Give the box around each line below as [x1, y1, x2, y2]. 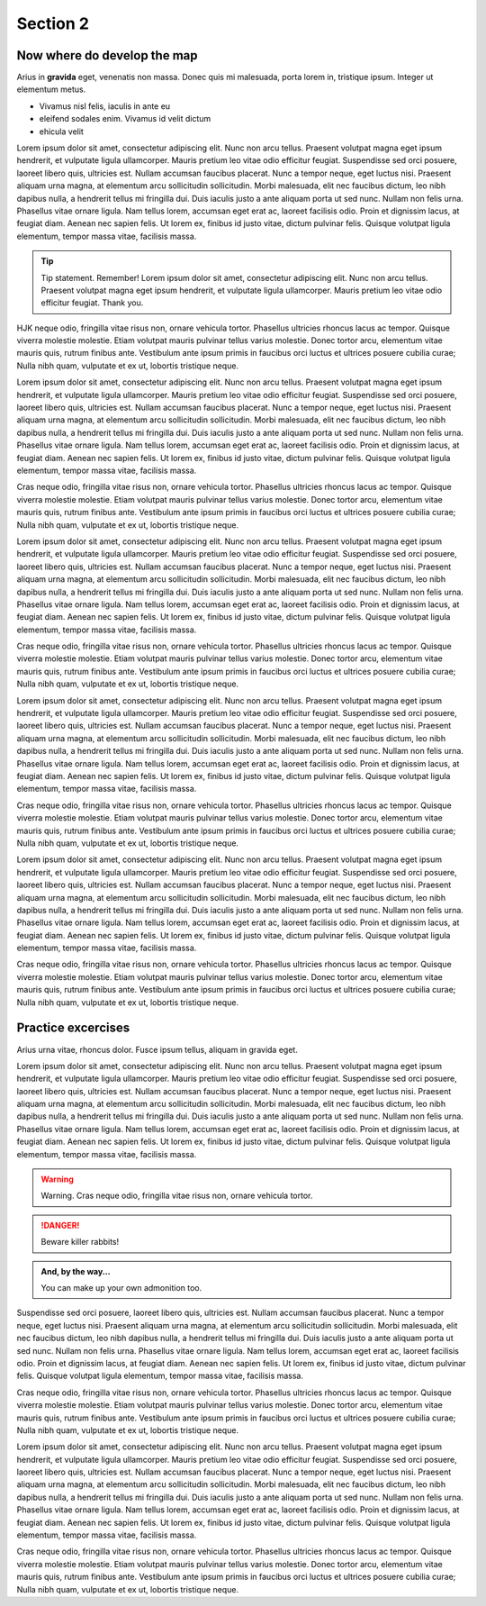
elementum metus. [16, 84, 86, 95]
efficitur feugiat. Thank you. [40, 297, 144, 308]
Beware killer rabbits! [40, 1237, 120, 1248]
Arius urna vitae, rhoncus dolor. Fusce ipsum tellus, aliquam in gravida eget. [16, 1044, 299, 1055]
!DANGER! [40, 1220, 80, 1230]
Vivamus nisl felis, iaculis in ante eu [39, 100, 171, 112]
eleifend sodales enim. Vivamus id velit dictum [39, 113, 211, 124]
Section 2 [16, 14, 90, 33]
